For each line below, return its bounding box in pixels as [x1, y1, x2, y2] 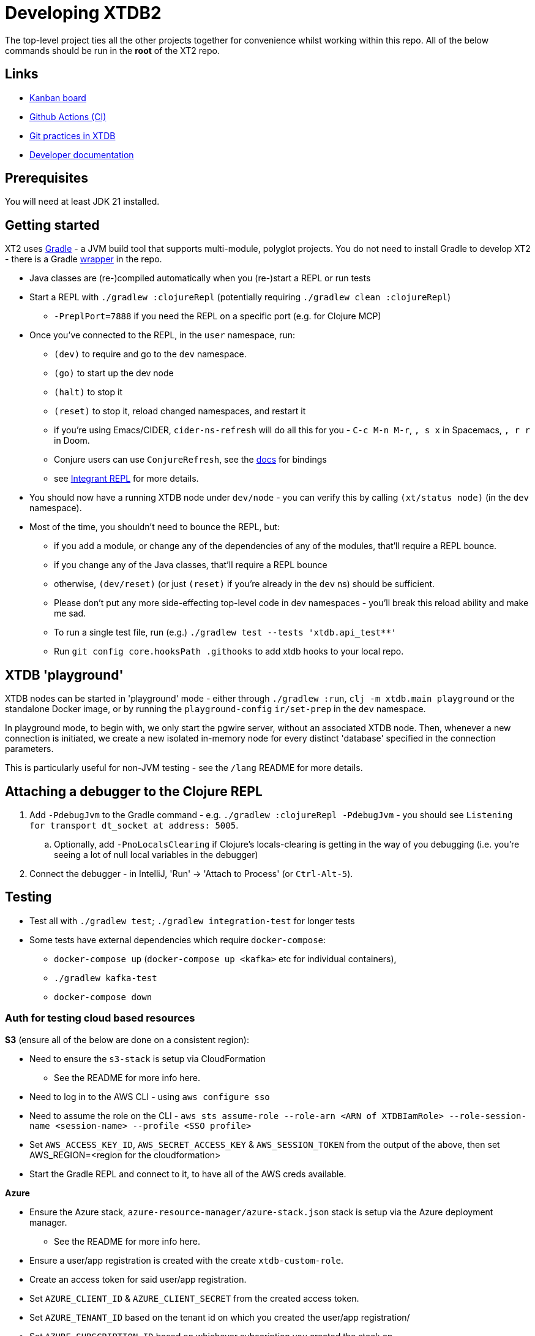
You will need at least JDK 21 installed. [5, 196, 160, 207]
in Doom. [54, 435, 90, 446]
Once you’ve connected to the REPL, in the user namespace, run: [29, 330, 296, 341]
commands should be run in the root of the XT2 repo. [5, 45, 220, 56]
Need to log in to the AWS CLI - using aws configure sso [29, 1091, 270, 1102]
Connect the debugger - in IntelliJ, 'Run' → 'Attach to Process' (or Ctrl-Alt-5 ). [29, 868, 353, 879]
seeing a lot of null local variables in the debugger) [54, 849, 258, 860]
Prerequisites [5, 170, 88, 186]
